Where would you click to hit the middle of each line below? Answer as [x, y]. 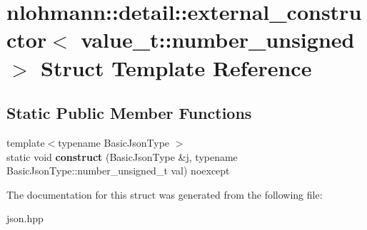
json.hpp [25, 218]
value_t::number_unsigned [218, 40]
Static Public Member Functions [129, 113]
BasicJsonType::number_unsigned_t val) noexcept [118, 171]
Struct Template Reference [176, 67]
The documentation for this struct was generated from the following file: [165, 194]
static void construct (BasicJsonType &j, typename [122, 156]
